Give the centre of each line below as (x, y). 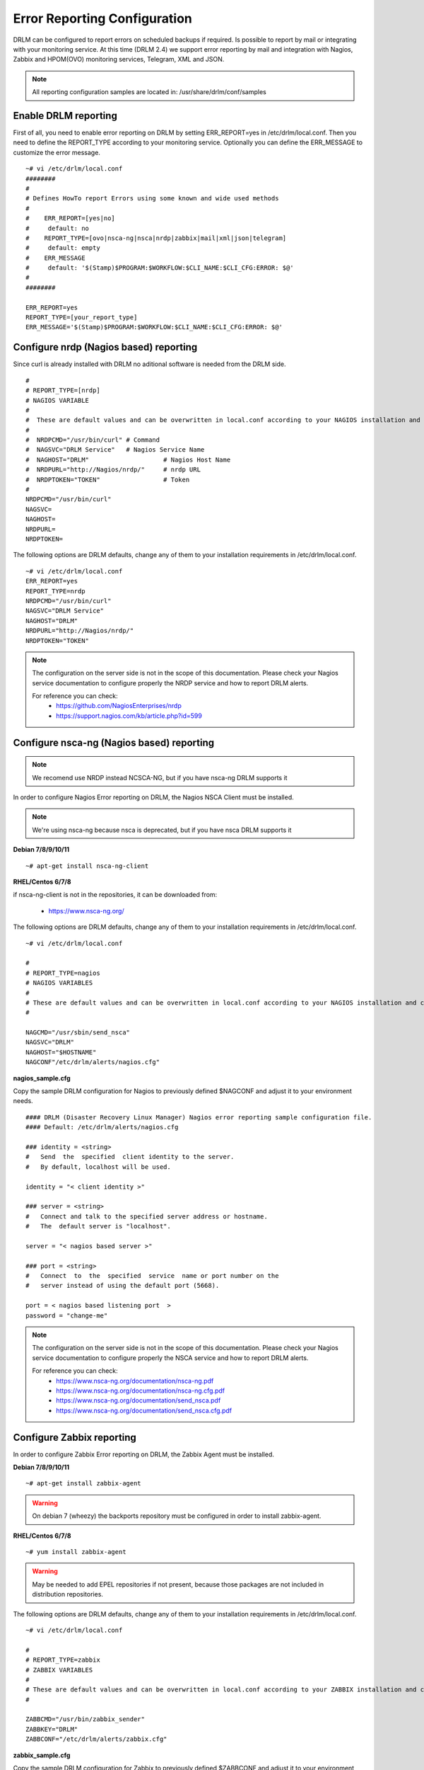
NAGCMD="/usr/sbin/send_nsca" (78, 1033)
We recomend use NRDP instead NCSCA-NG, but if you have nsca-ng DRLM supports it (160, 777)
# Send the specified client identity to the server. (130, 1157)
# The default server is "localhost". (98, 1226)
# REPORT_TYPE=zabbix (63, 1660)
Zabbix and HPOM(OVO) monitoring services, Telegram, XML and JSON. (119, 59)
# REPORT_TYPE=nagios (63, 973)
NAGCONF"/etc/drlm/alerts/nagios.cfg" (93, 1062)
